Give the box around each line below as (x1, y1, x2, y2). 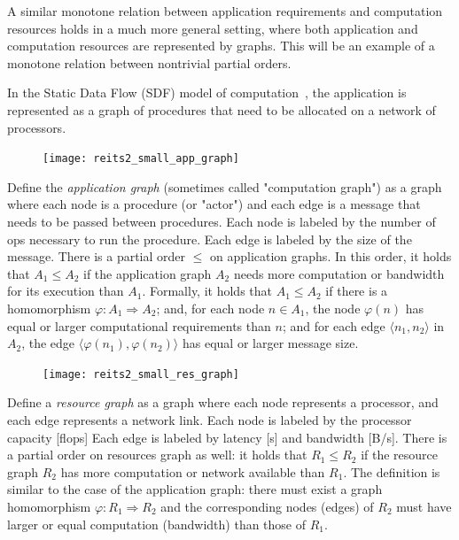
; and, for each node (156, 298, 265, 317)
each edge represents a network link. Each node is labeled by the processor (7, 411, 412, 428)
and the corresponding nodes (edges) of (160, 497, 374, 515)
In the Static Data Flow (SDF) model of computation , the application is (7, 83, 407, 102)
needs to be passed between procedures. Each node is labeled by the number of (7, 212, 436, 230)
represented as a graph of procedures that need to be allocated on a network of (7, 100, 436, 119)
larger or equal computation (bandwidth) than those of (7, 514, 307, 533)
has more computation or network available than (60, 462, 325, 481)
